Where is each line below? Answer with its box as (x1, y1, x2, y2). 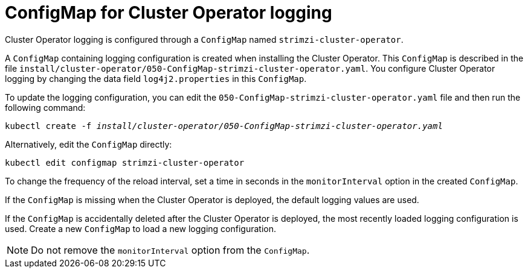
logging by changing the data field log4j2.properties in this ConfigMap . (5, 73, 307, 84)
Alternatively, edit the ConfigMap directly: (5, 139, 172, 149)
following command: (5, 102, 86, 113)
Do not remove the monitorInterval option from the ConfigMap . (31, 243, 310, 256)
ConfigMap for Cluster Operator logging (5, 2, 332, 23)
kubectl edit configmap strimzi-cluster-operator (5, 157, 245, 168)
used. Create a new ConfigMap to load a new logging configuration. (5, 223, 277, 234)
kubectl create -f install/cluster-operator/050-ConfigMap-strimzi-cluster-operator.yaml (5, 121, 443, 131)
